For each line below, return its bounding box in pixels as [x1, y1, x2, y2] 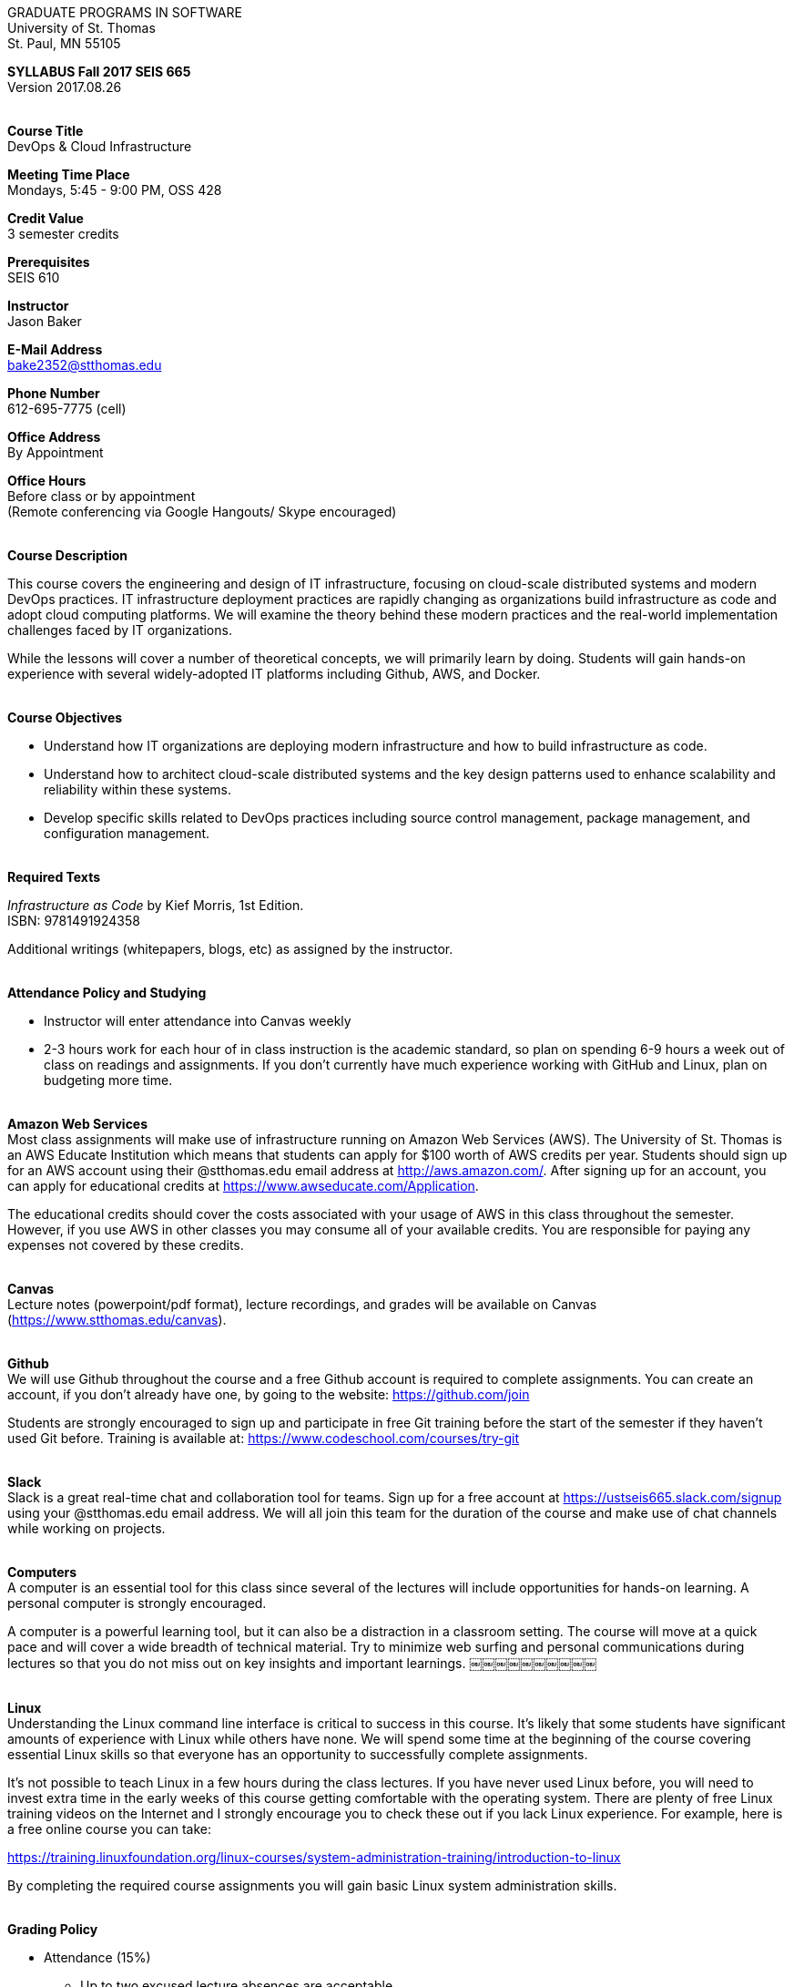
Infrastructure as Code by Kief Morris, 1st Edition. [7, 897, 304, 913]
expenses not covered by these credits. [7, 1237, 244, 1253]
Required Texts [7, 869, 101, 885]
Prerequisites [7, 254, 90, 270]
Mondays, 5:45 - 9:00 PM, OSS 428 [7, 182, 222, 198]
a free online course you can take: [7, 1821, 212, 1837]
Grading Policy [7, 1921, 98, 1937]
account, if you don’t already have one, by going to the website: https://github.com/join [7, 1387, 530, 1402]
